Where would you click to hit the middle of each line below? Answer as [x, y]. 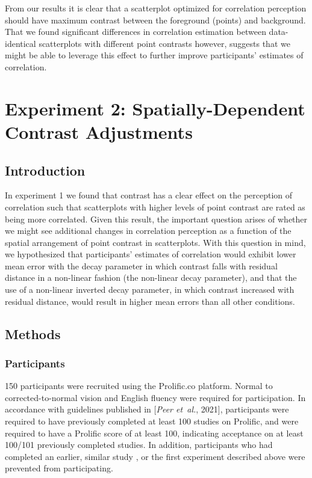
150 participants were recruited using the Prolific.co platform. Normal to [139, 386]
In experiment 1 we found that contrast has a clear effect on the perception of [149, 195]
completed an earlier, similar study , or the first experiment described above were [155, 456]
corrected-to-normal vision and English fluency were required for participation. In [155, 397]
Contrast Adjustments [99, 131]
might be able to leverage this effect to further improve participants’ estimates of [154, 55]
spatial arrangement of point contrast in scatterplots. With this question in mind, [155, 242]
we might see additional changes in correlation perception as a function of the [148, 231]
